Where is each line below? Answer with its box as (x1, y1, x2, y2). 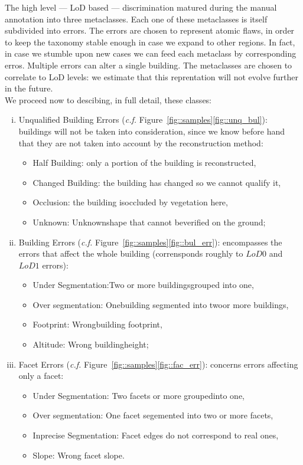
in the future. (5, 82, 53, 94)
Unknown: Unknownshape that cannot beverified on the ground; (32, 215, 266, 228)
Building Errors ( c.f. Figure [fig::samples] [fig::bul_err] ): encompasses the (18, 235, 282, 248)
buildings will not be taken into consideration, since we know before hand (18, 125, 285, 137)
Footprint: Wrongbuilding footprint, (32, 318, 162, 330)
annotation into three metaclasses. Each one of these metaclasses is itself (5, 12, 268, 25)
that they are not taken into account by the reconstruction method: (18, 136, 263, 149)
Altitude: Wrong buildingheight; (32, 338, 149, 351)
